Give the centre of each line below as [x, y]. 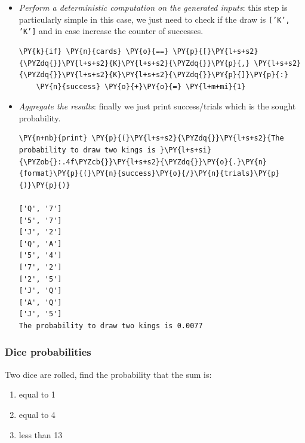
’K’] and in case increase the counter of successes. [111, 31]
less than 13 [41, 434]
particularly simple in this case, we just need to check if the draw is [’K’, [154, 19]
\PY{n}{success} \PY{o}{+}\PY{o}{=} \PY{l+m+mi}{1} [141, 86]
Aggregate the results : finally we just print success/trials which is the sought [157, 106]
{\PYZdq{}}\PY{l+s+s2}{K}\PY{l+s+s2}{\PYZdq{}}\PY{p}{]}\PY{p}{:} [153, 75]
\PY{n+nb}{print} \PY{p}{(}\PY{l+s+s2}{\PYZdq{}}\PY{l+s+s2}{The [151, 138]
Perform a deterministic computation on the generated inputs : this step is [153, 7]
